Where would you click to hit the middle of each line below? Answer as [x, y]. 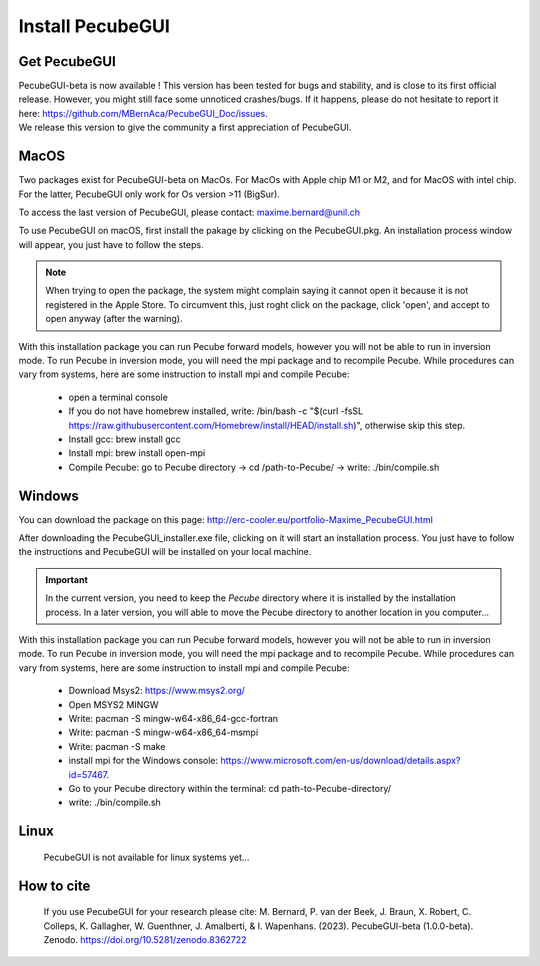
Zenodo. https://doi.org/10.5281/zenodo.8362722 [145, 939]
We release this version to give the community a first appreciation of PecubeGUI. [185, 127]
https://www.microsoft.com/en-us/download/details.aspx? [340, 761]
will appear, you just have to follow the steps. [111, 244]
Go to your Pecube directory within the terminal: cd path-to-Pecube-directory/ [230, 788]
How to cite [54, 885]
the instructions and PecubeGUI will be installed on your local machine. [165, 552]
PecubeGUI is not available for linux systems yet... [146, 857]
